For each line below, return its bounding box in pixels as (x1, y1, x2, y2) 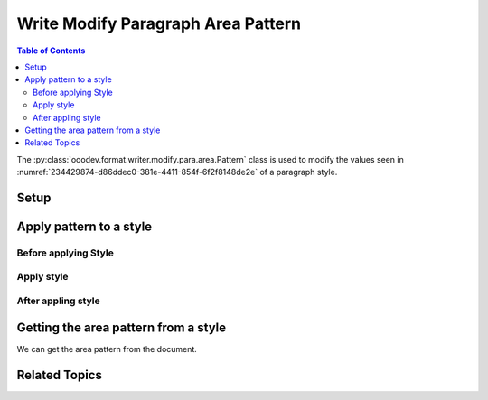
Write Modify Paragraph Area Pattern (16, 14, 302, 33)
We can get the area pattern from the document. (16, 343, 198, 354)
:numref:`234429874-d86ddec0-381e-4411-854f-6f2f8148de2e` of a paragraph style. (16, 167, 338, 178)
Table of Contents (16, 45, 86, 56)
